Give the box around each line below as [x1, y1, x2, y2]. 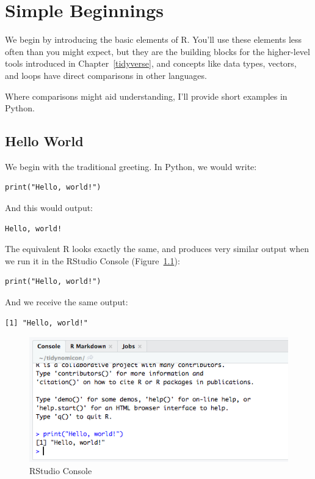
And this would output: [5, 201, 93, 214]
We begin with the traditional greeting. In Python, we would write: [5, 160, 257, 173]
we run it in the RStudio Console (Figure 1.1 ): [5, 254, 180, 267]
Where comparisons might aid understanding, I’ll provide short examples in [5, 89, 288, 102]
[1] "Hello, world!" [5, 318, 89, 327]
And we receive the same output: [5, 295, 128, 308]
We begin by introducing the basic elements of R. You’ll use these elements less [5, 33, 302, 46]
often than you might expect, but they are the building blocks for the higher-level [5, 45, 310, 58]
